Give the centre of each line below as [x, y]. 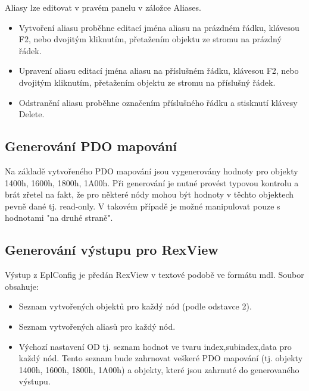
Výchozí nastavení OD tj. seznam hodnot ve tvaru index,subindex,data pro [155, 346]
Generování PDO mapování [91, 146]
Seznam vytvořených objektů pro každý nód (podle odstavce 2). [135, 306]
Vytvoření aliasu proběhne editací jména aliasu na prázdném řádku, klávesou [159, 27]
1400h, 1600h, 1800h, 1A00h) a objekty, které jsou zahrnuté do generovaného [159, 369]
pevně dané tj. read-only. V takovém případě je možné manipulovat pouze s [143, 206]
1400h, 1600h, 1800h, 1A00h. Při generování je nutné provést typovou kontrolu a [152, 182]
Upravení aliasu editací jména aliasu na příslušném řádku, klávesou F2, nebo [159, 71]
